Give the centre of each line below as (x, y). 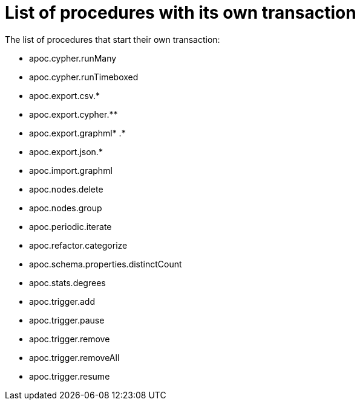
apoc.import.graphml (71, 170)
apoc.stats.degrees (67, 282)
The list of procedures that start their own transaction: (113, 39)
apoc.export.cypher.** (74, 114)
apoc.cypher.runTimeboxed (84, 77)
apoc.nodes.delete (66, 189)
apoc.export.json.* (66, 151)
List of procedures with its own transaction (181, 13)
